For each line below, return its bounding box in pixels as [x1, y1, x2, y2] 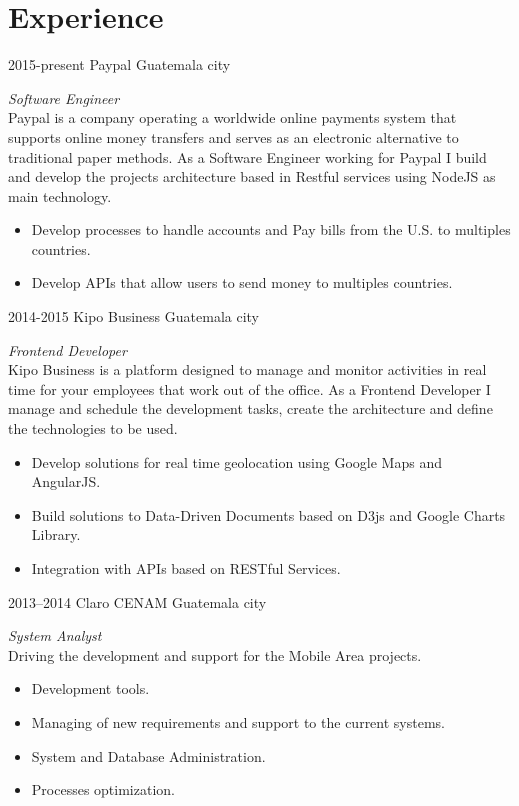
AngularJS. [31, 471, 101, 492]
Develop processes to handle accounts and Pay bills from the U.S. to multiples [31, 219, 511, 240]
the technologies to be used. [8, 418, 178, 439]
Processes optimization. [31, 779, 175, 800]
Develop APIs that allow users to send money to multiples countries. [31, 272, 453, 293]
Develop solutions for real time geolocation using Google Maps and [31, 451, 442, 472]
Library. [31, 524, 81, 545]
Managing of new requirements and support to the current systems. [31, 711, 445, 732]
